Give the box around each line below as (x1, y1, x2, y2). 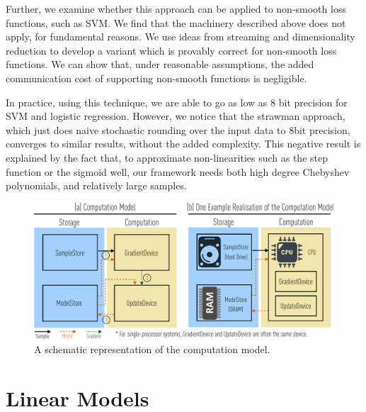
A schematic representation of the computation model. (34, 342, 270, 357)
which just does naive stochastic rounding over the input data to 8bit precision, (6, 122, 350, 137)
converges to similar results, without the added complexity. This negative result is (6, 136, 361, 151)
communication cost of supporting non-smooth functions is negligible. (6, 70, 307, 85)
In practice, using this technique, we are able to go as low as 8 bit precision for (6, 94, 348, 109)
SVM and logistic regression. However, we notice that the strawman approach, (6, 108, 345, 123)
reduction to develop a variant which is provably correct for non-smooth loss (6, 43, 337, 57)
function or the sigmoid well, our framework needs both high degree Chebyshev (6, 164, 350, 179)
